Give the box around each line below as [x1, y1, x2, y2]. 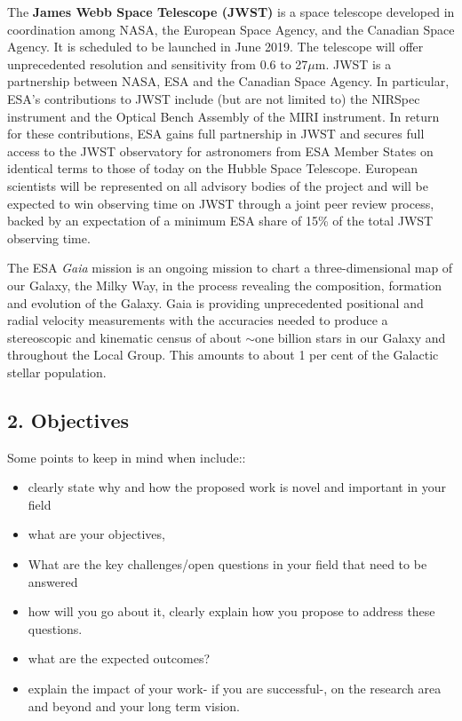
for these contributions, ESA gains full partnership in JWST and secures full [7, 124, 425, 143]
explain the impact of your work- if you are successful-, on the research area [28, 679, 442, 698]
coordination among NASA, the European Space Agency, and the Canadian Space [7, 20, 455, 38]
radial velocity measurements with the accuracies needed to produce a [7, 311, 388, 329]
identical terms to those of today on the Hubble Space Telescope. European [7, 159, 418, 178]
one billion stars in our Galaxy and [255, 328, 446, 346]
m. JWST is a [315, 54, 392, 73]
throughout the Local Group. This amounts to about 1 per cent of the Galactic [7, 345, 439, 364]
